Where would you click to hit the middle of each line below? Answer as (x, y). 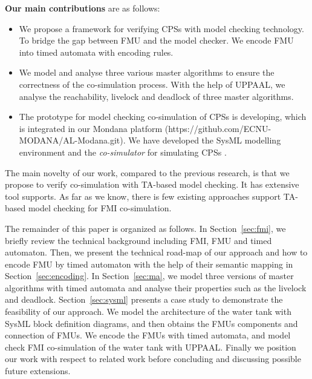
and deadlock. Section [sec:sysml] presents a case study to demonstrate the (144, 299)
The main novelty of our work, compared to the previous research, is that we (147, 172)
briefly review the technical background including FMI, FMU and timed (138, 240)
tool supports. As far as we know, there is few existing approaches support (143, 196)
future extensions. (38, 371)
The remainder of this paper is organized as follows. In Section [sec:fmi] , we (145, 228)
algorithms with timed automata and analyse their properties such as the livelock (156, 287)
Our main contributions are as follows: (83, 8)
